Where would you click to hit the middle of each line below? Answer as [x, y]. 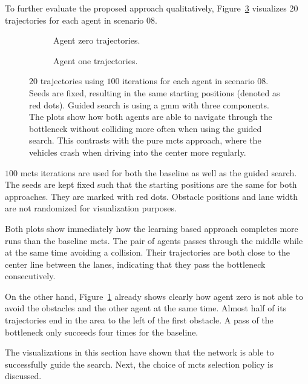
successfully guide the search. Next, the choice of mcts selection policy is [139, 364]
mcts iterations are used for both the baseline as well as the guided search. [159, 172]
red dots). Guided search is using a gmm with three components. [149, 104]
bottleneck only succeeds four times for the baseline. [102, 332]
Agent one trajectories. [96, 60]
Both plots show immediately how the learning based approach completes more [152, 228]
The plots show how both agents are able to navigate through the [151, 117]
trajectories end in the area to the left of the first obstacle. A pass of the [139, 320]
